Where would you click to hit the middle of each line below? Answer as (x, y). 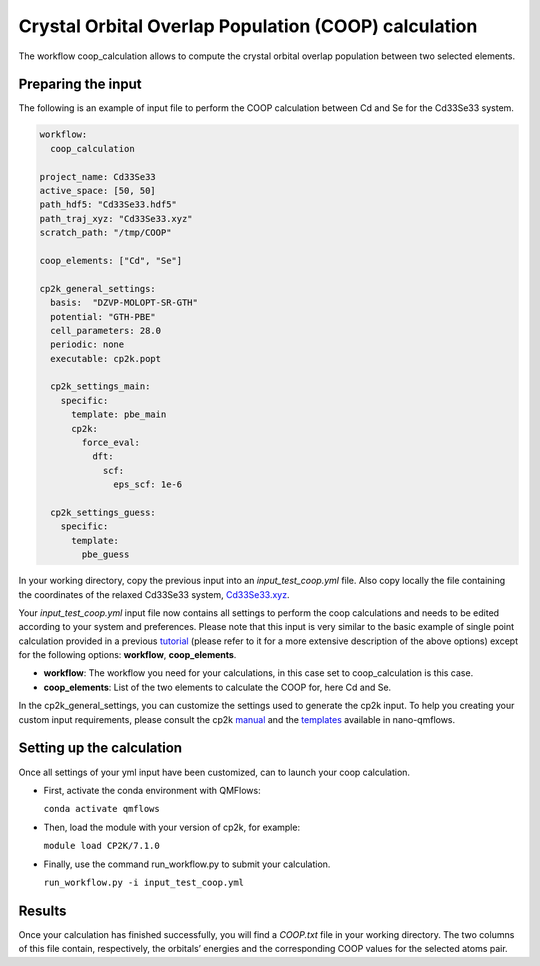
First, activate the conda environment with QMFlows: (152, 790)
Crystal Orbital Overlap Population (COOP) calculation (248, 26)
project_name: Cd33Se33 (98, 176)
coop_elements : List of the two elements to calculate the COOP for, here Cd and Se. (217, 687)
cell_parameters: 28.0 (106, 330)
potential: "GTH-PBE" (103, 316)
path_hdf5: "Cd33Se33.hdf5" (108, 204)
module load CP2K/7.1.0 (101, 846)
